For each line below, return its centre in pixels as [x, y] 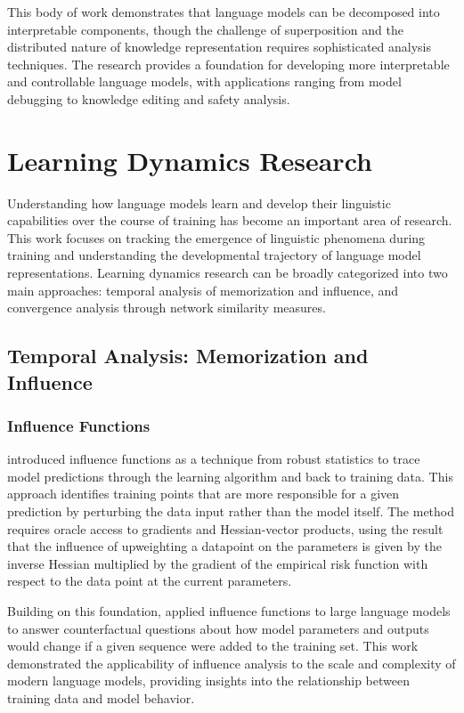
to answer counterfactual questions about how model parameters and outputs [218, 628]
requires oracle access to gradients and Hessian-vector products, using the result [225, 528]
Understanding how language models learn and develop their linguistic [199, 203]
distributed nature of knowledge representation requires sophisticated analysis [220, 47]
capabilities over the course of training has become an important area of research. [230, 220]
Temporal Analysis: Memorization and [188, 356]
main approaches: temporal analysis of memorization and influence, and [203, 290]
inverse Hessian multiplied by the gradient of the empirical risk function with [218, 563]
